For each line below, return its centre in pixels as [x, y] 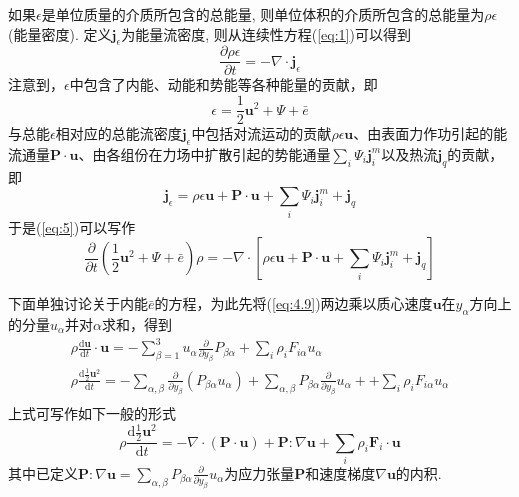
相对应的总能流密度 [118, 133]
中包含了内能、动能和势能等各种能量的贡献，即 [223, 84]
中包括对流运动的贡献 [261, 133]
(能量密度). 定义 [60, 33]
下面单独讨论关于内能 [78, 303]
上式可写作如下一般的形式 [92, 413]
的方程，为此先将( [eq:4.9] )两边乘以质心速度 [293, 303]
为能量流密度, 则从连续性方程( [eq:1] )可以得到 [266, 33]
